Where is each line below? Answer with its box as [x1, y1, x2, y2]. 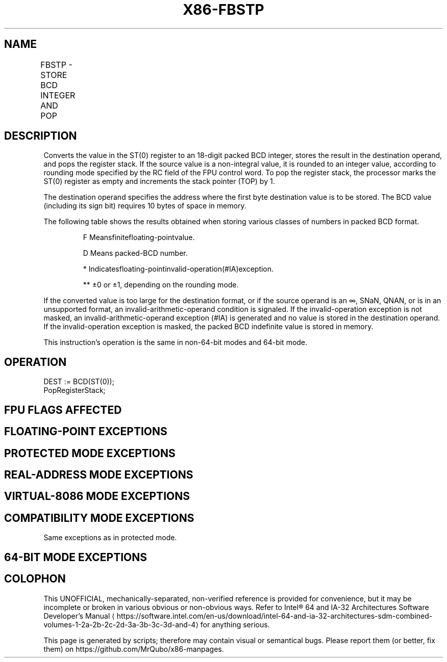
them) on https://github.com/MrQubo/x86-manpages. [43, 644, 224, 653]
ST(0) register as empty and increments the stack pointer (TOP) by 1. [43, 177, 275, 186]
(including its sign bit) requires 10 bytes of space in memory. [43, 201, 246, 210]
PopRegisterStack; [43, 386, 106, 395]
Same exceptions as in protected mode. [43, 533, 177, 542]
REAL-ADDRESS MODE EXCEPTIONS [4, 468, 193, 481]
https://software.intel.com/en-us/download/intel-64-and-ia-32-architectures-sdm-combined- [116, 611, 433, 620]
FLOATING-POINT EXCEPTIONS [4, 425, 167, 438]
